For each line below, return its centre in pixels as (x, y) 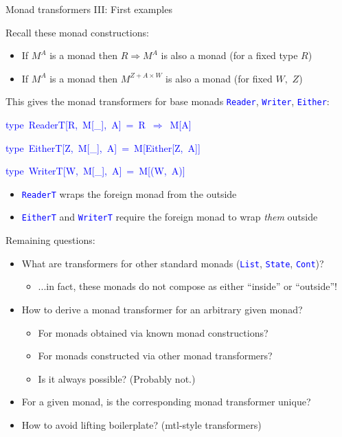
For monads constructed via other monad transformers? (155, 356)
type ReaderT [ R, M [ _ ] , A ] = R (76, 125)
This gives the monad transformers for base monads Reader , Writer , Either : (168, 101)
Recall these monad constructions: (77, 32)
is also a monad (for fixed (219, 78)
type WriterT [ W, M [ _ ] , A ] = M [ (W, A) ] (95, 171)
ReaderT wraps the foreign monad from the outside (129, 193)
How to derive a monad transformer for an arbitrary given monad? (162, 309)
